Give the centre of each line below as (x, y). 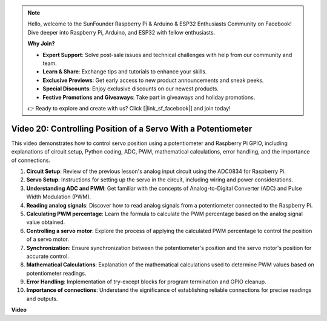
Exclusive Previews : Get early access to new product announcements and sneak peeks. (153, 80)
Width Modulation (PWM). (59, 197)
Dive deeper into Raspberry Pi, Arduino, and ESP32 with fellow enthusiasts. (121, 32)
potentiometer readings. (56, 273)
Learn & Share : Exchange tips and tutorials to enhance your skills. (125, 72)
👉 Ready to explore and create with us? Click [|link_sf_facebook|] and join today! (129, 108)
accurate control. (48, 256)
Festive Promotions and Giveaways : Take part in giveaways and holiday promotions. (149, 97)
